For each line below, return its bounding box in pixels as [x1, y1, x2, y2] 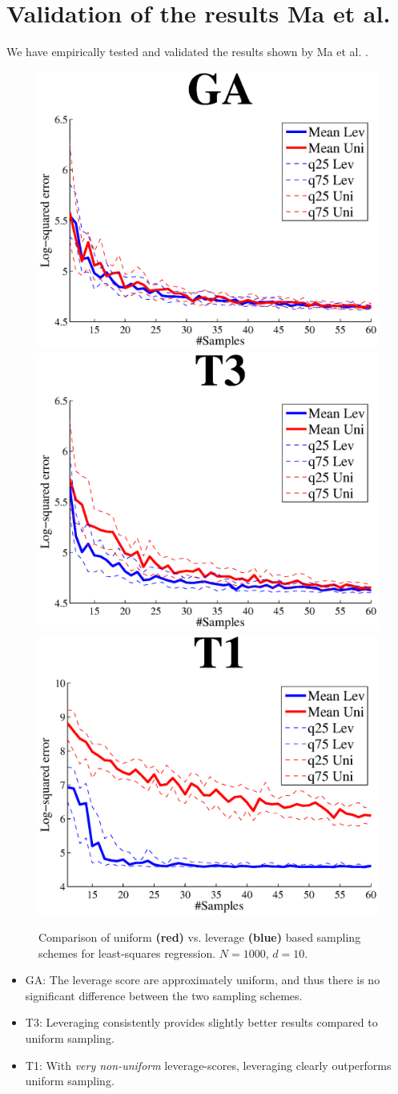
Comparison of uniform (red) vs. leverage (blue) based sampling [38, 928, 361, 945]
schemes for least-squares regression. [38, 944, 216, 961]
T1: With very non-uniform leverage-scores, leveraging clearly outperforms [25, 1056, 392, 1073]
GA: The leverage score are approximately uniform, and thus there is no [25, 971, 380, 988]
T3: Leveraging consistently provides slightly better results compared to [25, 1014, 378, 1031]
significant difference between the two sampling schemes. [25, 987, 303, 1003]
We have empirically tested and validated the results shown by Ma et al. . [6, 43, 368, 60]
